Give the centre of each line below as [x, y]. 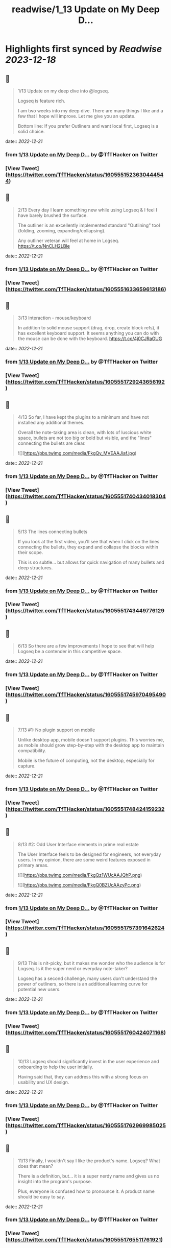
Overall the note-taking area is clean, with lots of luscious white [84, 432]
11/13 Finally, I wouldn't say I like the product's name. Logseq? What [89, 1161]
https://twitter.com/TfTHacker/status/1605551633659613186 [86, 289]
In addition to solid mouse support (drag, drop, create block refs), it [89, 328]
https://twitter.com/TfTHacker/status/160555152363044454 [86, 175]
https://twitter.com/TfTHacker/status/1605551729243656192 [86, 382]
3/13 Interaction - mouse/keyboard [54, 318]
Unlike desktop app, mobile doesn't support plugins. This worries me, [91, 739]
